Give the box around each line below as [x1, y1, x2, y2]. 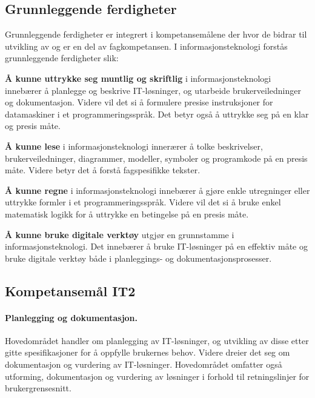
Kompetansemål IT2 [5, 281, 136, 300]
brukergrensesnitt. [5, 382, 71, 394]
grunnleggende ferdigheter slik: [5, 51, 119, 64]
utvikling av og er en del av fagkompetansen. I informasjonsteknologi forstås [5, 39, 288, 52]
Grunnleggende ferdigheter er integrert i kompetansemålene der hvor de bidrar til [5, 28, 307, 41]
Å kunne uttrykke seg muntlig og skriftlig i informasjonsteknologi [5, 71, 271, 84]
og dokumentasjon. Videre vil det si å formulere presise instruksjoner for [5, 96, 273, 108]
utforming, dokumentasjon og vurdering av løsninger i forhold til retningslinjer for [5, 370, 310, 382]
